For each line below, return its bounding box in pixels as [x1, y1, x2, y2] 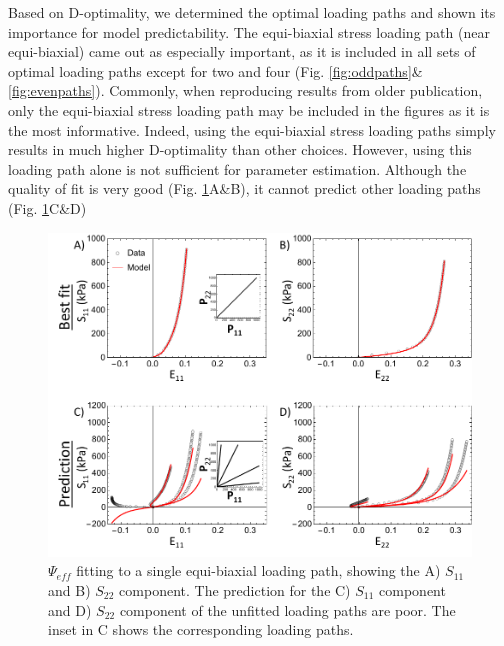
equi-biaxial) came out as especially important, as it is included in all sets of [8, 41, 476, 62]
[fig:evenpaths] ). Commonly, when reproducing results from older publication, [8, 80, 483, 101]
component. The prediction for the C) [119, 579, 351, 600]
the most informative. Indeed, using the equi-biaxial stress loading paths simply [8, 119, 496, 140]
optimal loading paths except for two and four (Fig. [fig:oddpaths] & [8, 60, 423, 81]
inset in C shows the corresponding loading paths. [48, 619, 354, 640]
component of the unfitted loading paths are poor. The [119, 599, 456, 620]
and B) [48, 579, 91, 600]
